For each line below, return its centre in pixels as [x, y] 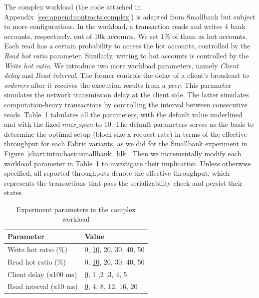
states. [14, 192]
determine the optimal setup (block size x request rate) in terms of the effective [126, 134]
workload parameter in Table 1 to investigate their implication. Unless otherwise [128, 163]
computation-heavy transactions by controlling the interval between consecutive [126, 104]
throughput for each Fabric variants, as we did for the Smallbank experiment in [126, 144]
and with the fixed [32, 124]
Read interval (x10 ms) [43, 286]
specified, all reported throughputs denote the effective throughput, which [117, 173]
